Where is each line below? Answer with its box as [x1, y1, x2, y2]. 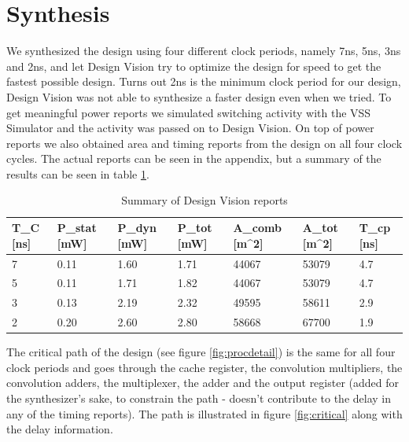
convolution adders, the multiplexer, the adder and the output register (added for [6, 374, 399, 391]
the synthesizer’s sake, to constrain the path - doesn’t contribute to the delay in [6, 389, 392, 406]
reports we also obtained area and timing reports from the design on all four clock [6, 134, 403, 151]
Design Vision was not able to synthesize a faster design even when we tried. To [6, 88, 392, 105]
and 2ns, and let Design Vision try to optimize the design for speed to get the [6, 57, 381, 74]
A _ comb [233, 219, 282, 236]
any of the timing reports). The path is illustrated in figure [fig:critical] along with [6, 405, 403, 422]
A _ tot [302, 219, 338, 236]
